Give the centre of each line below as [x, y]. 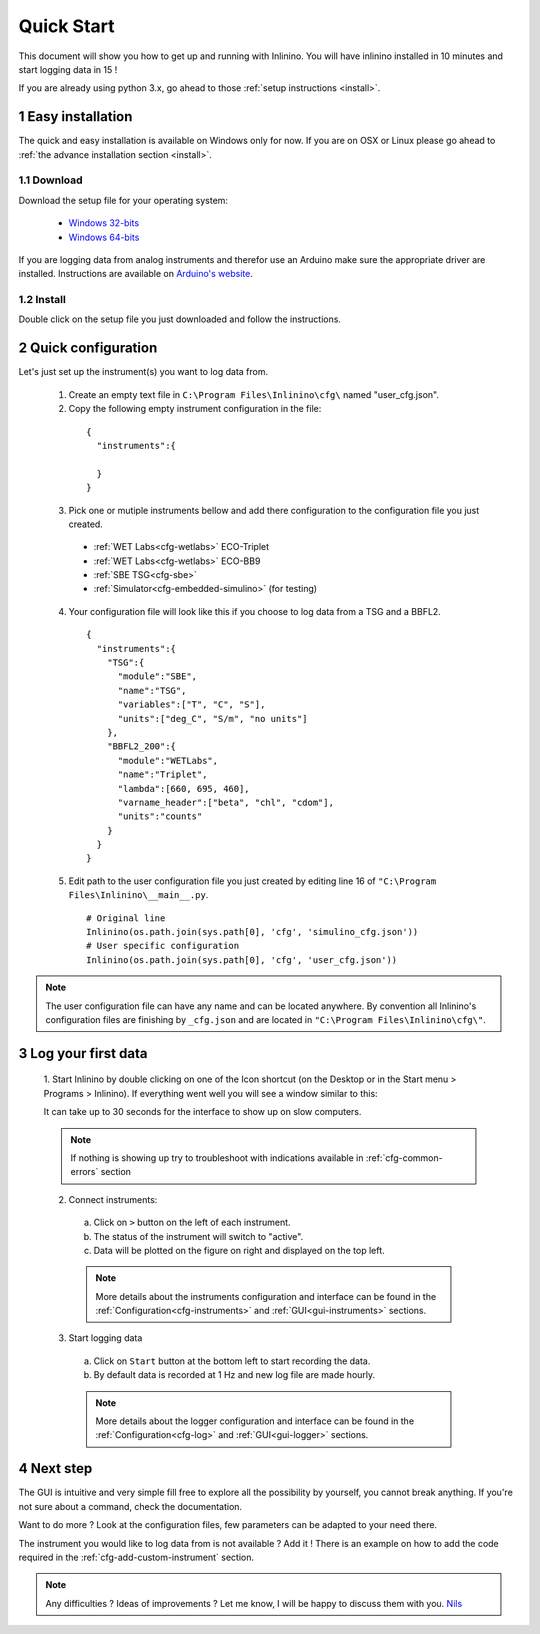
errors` [84, 1172]
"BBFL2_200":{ [141, 746]
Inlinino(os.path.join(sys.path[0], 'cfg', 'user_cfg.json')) [242, 959]
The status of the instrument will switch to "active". [198, 1236]
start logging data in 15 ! [68, 69]
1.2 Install [42, 300]
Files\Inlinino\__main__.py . [138, 895]
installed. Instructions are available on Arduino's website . [136, 274]
